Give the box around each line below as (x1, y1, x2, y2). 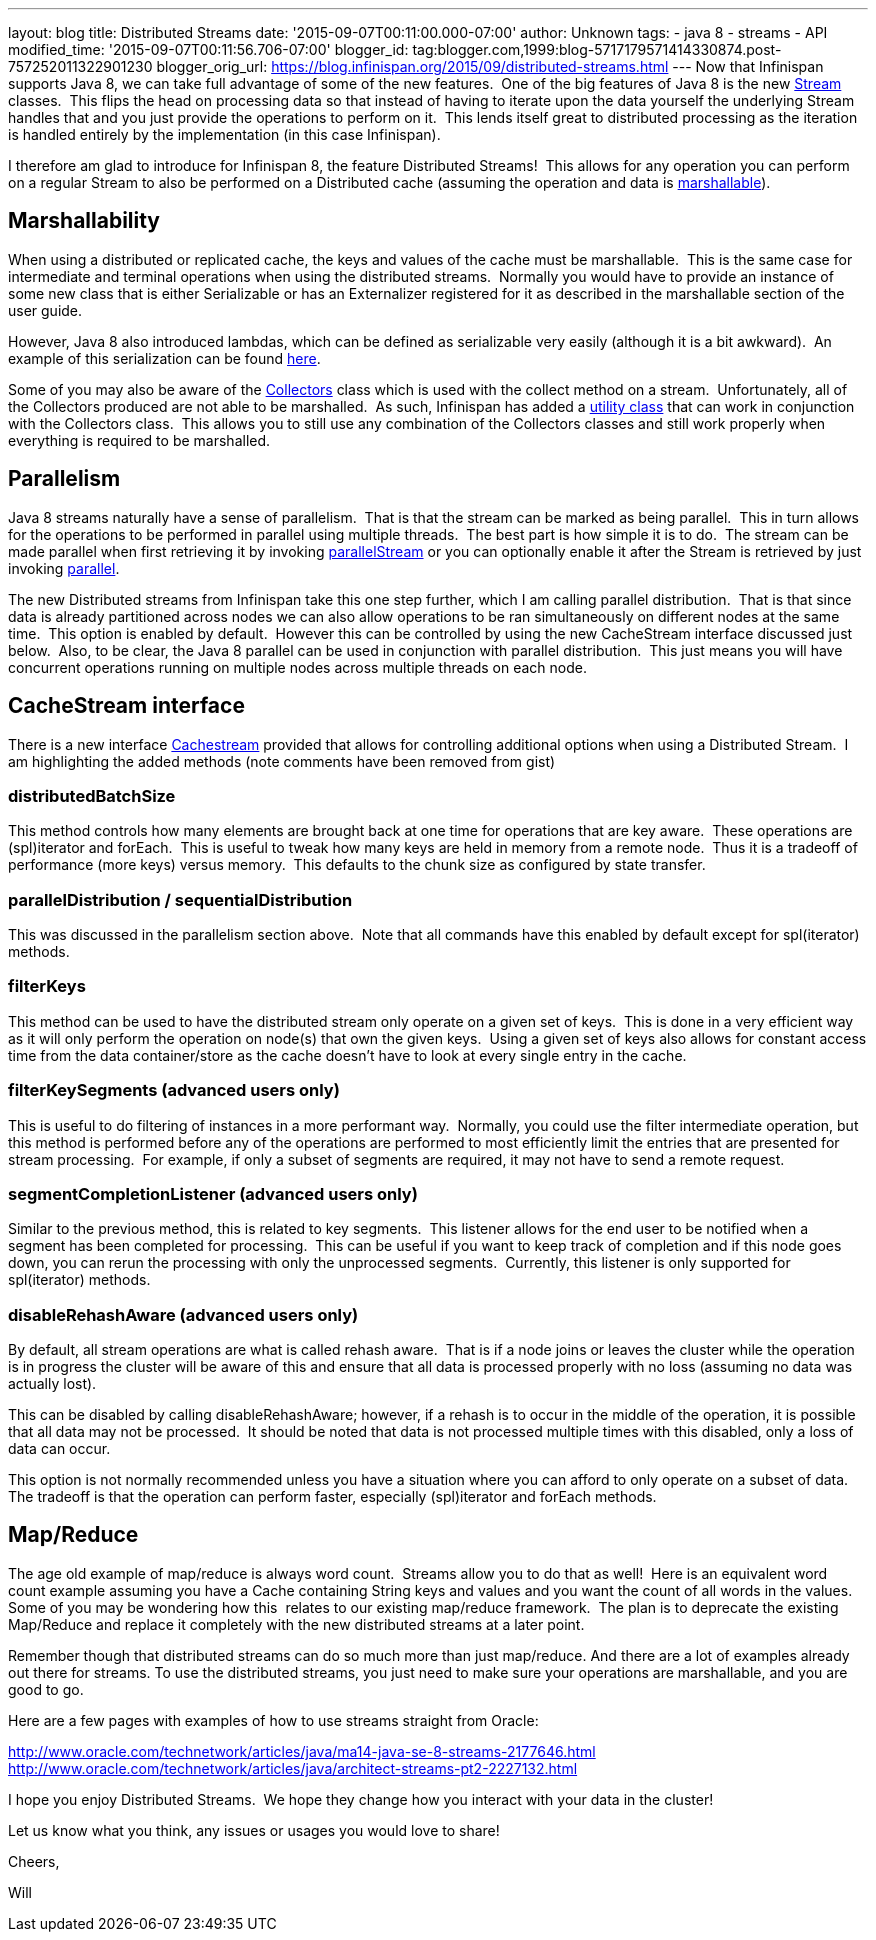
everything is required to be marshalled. (8, 431, 271, 449)
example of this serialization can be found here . (8, 349, 321, 367)
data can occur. (8, 1440, 111, 1458)
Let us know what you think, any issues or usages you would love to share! (8, 1821, 500, 1839)
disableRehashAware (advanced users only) (8, 1304, 359, 1325)
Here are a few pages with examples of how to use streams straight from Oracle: (8, 1711, 539, 1729)
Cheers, (8, 1852, 60, 1870)
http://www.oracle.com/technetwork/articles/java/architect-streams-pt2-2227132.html (8, 1759, 578, 1777)
